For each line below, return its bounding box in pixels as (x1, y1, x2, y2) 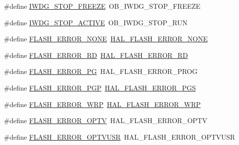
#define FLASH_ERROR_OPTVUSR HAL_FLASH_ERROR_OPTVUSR (4, 131, 235, 142)
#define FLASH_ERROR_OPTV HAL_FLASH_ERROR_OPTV (4, 115, 207, 126)
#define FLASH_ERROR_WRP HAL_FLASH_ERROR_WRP (4, 99, 201, 109)
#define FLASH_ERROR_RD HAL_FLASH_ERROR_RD (4, 50, 188, 60)
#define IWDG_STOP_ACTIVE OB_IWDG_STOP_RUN (4, 17, 188, 27)
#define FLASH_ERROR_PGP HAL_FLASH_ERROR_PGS (4, 82, 196, 92)
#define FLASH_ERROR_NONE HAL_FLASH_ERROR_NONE (4, 34, 208, 44)
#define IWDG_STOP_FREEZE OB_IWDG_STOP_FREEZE (4, 1, 201, 11)
